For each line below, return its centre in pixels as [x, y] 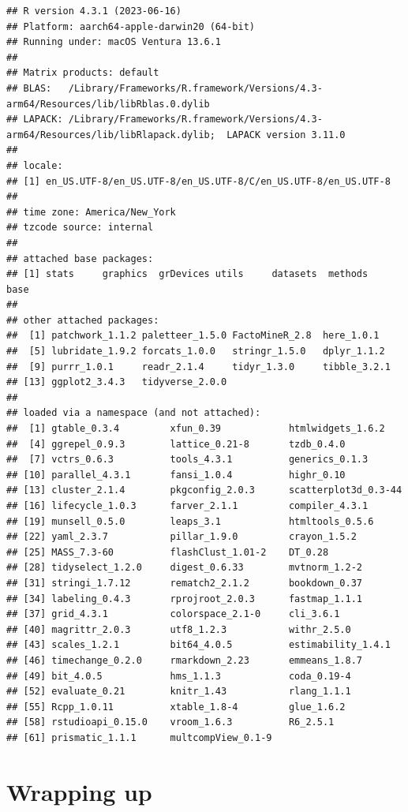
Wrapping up [79, 791]
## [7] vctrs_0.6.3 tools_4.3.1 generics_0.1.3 [187, 460]
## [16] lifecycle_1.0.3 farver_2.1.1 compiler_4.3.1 [187, 506]
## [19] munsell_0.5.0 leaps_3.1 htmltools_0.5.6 [190, 521]
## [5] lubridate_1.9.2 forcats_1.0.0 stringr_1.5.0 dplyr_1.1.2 [196, 352]
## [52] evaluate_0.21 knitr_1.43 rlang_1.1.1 [179, 692]
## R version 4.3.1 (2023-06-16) [94, 11]
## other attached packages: [83, 320]
